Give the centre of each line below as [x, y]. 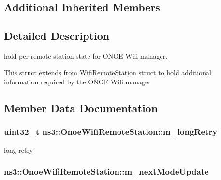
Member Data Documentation [81, 108]
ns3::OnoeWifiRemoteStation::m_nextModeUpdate [106, 172]
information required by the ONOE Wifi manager [77, 82]
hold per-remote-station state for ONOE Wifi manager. [86, 56]
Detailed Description [57, 36]
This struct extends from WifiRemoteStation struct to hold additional [108, 72]
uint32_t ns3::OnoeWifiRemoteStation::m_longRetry [111, 132]
